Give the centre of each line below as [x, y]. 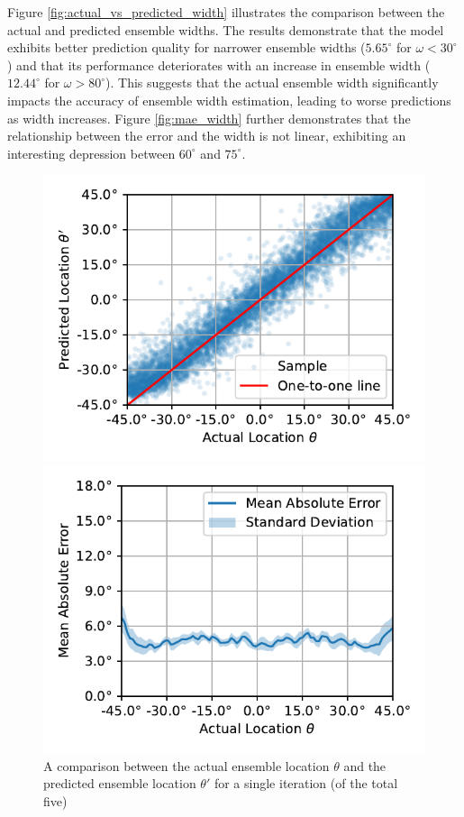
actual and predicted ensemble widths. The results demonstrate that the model [226, 29]
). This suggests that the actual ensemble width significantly [272, 83]
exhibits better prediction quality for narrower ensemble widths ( [187, 47]
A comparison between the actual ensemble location [187, 765]
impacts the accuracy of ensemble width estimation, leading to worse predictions [229, 100]
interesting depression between [91, 153]
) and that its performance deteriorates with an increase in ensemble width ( [219, 64]
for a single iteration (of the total [306, 783]
